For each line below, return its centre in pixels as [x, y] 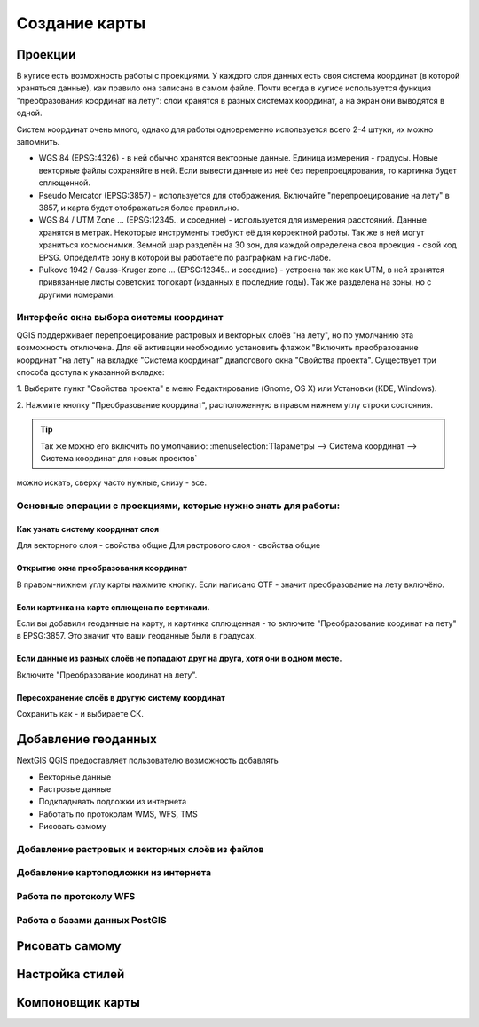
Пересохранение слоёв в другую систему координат [121, 697]
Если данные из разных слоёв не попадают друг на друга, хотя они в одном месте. [179, 659]
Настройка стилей [71, 974]
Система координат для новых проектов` [119, 458]
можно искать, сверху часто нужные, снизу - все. [112, 482]
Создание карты [81, 23]
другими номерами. [77, 294]
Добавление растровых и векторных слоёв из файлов [140, 849]
